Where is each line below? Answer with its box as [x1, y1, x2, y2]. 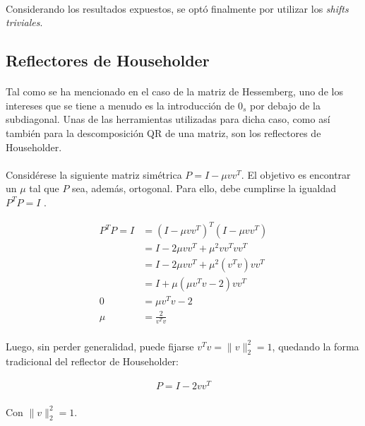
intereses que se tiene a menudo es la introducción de [6, 97, 235, 112]
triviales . [6, 15, 43, 30]
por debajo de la [250, 97, 321, 112]
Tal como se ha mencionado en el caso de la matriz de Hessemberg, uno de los [6, 84, 343, 99]
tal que [29, 181, 59, 196]
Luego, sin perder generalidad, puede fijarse [6, 338, 194, 353]
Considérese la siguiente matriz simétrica [6, 167, 182, 182]
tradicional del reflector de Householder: [6, 354, 179, 369]
